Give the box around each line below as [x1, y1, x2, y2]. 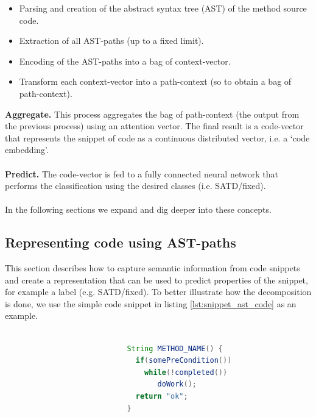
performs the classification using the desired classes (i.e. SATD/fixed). [5, 179, 266, 192]
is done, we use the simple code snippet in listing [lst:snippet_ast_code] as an [5, 297, 297, 310]
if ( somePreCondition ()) [135, 356, 232, 365]
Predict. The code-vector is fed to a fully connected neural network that [5, 167, 278, 180]
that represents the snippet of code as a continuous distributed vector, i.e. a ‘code [5, 131, 310, 144]
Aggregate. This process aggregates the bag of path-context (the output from [5, 107, 300, 120]
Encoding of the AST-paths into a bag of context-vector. [19, 54, 231, 67]
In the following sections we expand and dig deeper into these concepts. [5, 203, 272, 216]
